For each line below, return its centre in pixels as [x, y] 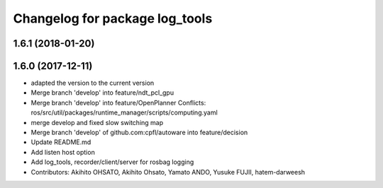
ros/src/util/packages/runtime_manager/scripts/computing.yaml [124, 112]
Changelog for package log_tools [113, 18]
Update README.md [61, 142]
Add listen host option [63, 152]
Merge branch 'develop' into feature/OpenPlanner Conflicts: [118, 102]
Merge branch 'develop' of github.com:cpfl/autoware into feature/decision [139, 133]
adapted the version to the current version [93, 83]
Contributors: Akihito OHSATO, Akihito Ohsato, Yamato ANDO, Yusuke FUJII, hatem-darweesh [168, 172]
